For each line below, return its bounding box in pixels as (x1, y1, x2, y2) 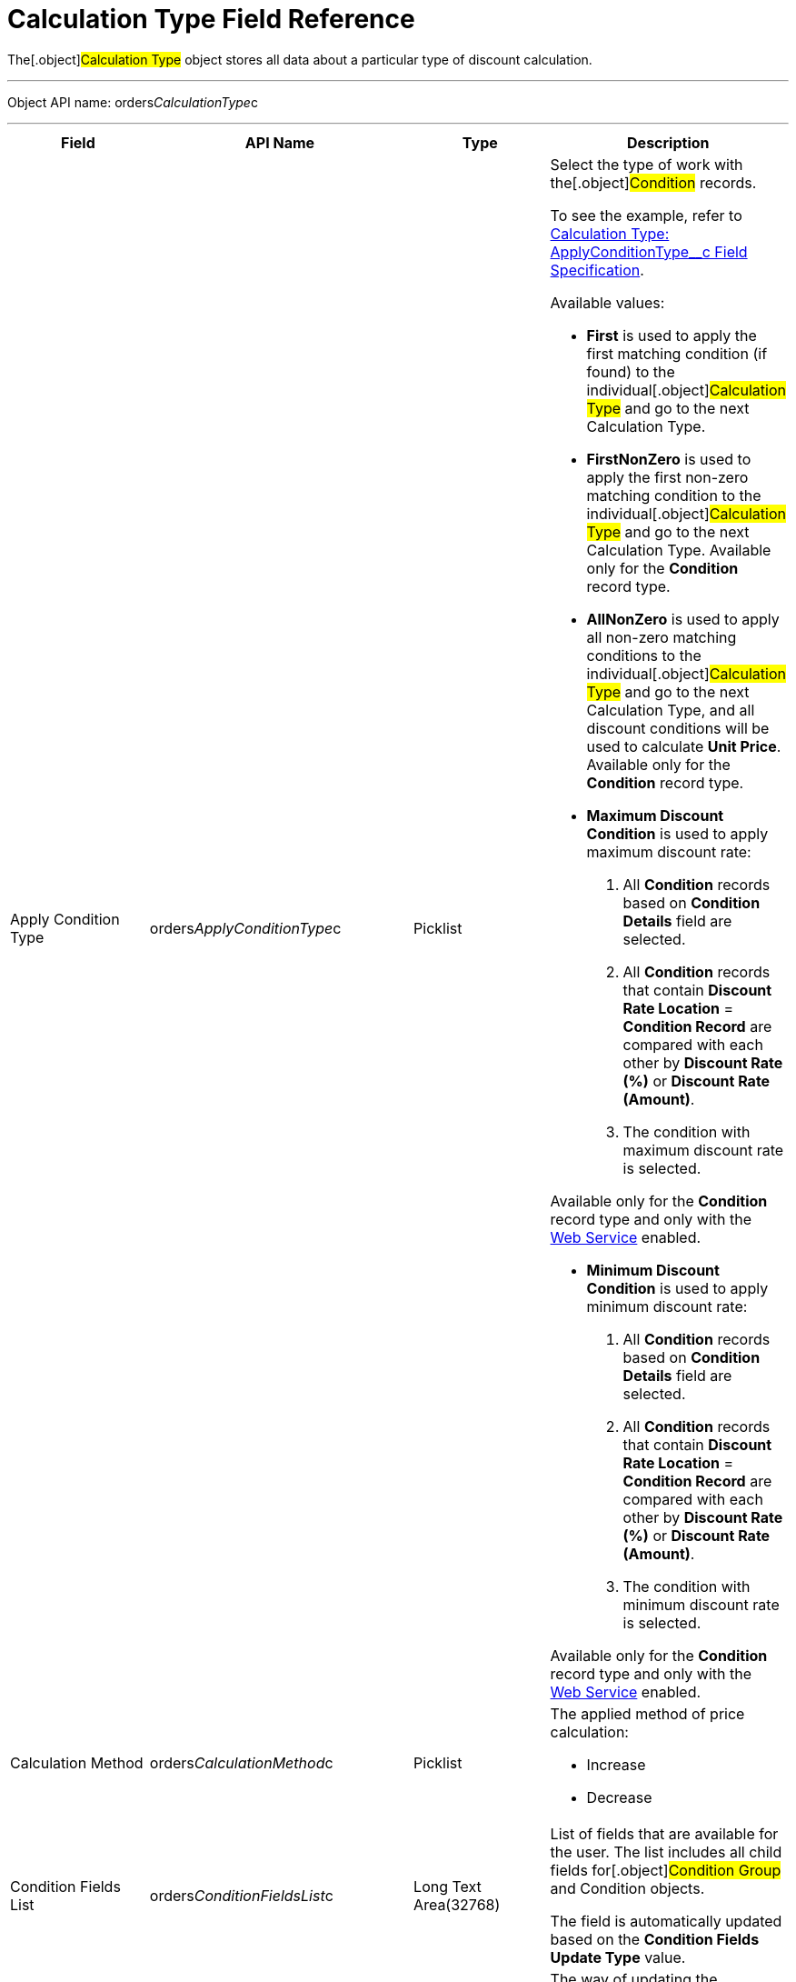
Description (627, 133, 710, 152)
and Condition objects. (550, 1878, 705, 1897)
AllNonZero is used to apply (586, 609, 780, 628)
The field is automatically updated (550, 1911, 782, 1930)
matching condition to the (586, 485, 761, 505)
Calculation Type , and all (586, 700, 755, 719)
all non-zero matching (586, 627, 737, 646)
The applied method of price (550, 1704, 745, 1723)
